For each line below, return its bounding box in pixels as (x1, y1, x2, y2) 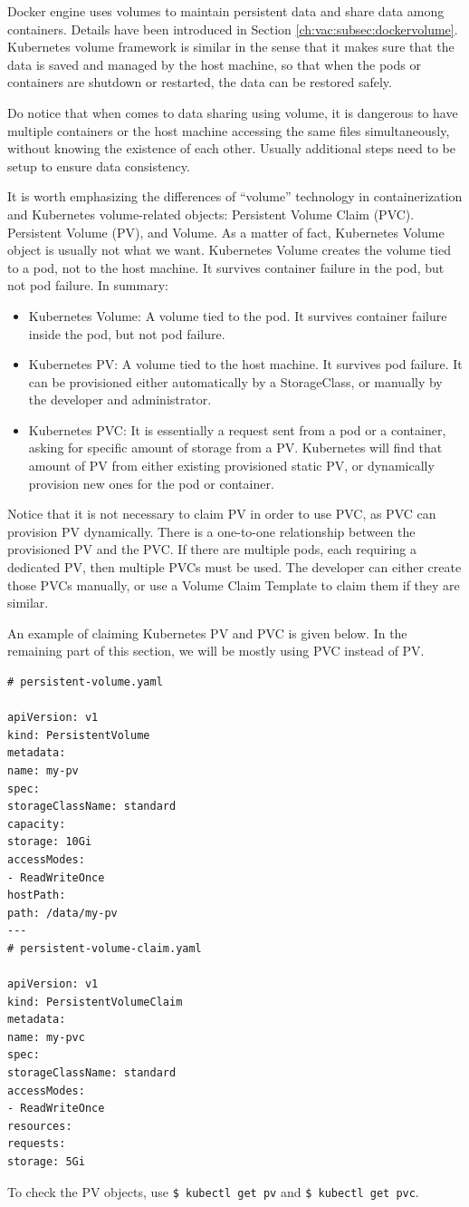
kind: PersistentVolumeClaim (7, 995, 183, 1008)
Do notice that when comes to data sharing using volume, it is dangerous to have (7, 102, 458, 122)
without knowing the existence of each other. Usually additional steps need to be (7, 139, 456, 158)
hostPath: (7, 889, 66, 902)
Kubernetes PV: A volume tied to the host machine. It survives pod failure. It (28, 355, 463, 374)
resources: (7, 1119, 72, 1133)
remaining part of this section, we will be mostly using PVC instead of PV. (7, 641, 425, 660)
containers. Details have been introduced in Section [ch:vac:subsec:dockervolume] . (7, 19, 458, 38)
